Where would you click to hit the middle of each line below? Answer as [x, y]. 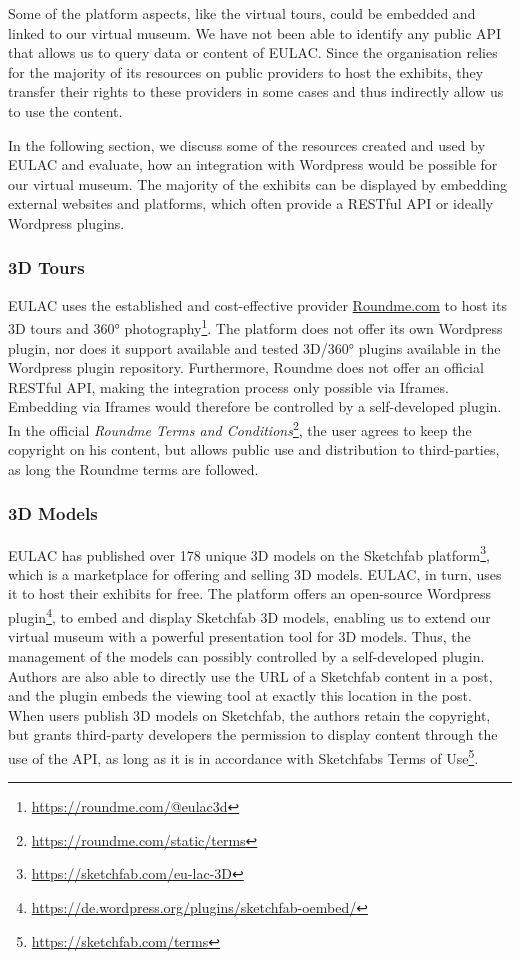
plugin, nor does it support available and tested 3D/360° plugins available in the [254, 347]
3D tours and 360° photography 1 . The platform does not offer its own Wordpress [255, 326]
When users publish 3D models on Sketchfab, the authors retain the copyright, [249, 714]
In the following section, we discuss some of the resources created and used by [247, 144]
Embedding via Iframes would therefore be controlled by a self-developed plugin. [255, 406]
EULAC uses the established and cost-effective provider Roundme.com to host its [257, 304]
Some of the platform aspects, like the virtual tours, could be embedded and [242, 13]
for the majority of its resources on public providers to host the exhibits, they [246, 71]
